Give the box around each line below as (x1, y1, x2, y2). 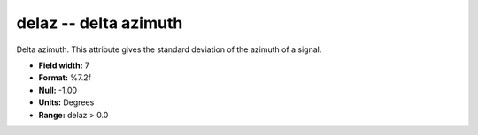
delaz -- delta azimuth (16, 13, 183, 33)
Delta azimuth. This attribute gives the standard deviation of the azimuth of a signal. (16, 44, 322, 55)
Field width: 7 (38, 60, 90, 71)
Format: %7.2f (38, 72, 92, 83)
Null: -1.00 (38, 85, 78, 95)
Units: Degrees (38, 97, 95, 108)
